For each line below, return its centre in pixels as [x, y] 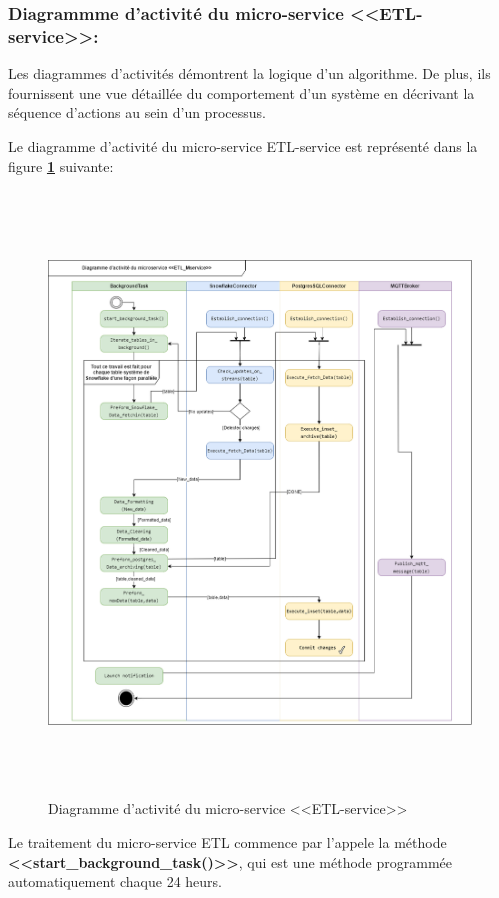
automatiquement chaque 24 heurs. [115, 881]
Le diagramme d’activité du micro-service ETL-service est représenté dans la [243, 145]
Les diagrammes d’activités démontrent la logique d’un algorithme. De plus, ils [249, 73]
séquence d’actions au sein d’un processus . [137, 112]
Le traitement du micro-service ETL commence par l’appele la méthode [227, 842]
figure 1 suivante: [61, 165]
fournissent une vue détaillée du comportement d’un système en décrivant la [241, 92]
